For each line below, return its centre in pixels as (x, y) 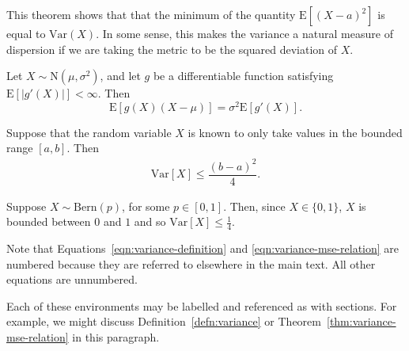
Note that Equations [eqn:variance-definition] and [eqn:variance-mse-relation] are (203, 248)
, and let (120, 76)
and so (150, 221)
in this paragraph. (116, 337)
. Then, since (254, 206)
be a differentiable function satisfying (243, 76)
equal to (26, 33)
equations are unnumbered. (72, 279)
